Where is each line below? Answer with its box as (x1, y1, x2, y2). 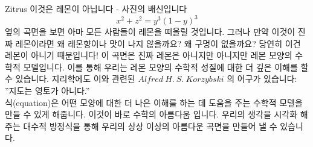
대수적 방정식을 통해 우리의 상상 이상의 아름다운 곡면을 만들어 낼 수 (23, 119, 277, 132)
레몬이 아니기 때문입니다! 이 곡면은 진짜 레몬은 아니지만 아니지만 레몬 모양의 (5, 49, 292, 61)
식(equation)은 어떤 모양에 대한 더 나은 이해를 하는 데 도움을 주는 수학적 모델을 (5, 96, 303, 108)
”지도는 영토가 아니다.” (5, 84, 90, 97)
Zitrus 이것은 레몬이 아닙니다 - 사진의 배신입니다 (5, 2, 187, 14)
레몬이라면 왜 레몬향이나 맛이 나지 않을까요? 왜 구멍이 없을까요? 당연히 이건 (15, 37, 301, 49)
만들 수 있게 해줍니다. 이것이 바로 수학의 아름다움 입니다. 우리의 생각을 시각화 (5, 108, 298, 120)
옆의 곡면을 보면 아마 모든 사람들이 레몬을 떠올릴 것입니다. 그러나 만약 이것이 (5, 25, 295, 38)
